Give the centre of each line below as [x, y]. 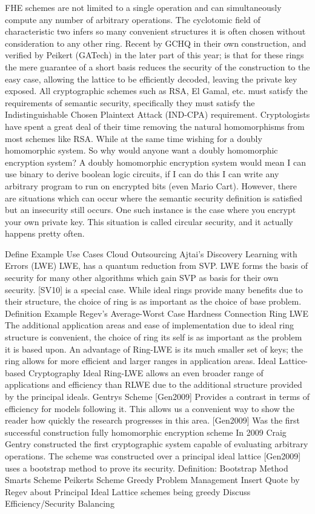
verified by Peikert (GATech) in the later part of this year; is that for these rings [154, 55]
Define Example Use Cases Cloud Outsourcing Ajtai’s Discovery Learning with [151, 253]
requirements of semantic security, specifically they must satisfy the [130, 102]
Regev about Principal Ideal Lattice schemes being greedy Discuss [128, 491]
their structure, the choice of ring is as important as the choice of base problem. [153, 301]
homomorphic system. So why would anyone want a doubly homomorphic [141, 150]
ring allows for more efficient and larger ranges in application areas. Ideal [141, 361]
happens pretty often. [45, 233]
